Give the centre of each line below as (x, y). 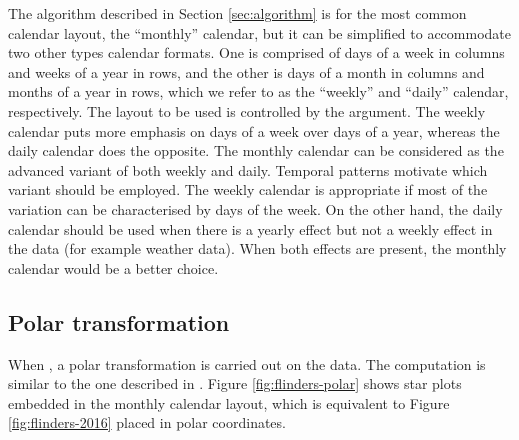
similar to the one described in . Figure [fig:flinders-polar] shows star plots (235, 383)
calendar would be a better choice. (113, 267)
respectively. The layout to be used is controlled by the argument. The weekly (247, 110)
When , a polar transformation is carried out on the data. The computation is (247, 363)
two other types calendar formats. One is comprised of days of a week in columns (256, 52)
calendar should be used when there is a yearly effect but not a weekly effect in (250, 228)
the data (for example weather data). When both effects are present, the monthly (257, 248)
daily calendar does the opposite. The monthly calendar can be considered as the (256, 150)
